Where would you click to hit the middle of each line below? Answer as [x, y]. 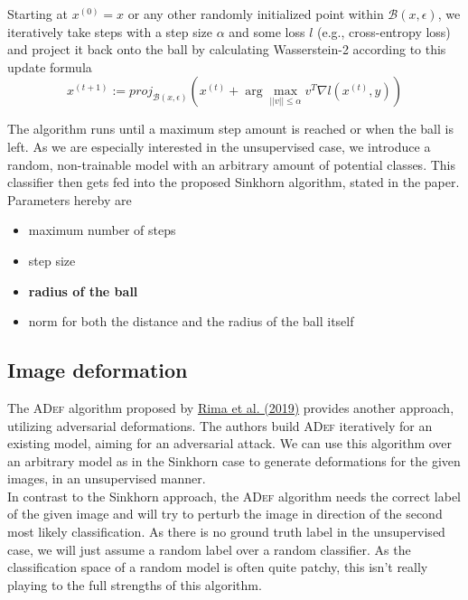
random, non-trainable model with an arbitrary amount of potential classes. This [231, 164]
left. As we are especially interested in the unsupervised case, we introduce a [219, 146]
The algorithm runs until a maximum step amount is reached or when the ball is [230, 129]
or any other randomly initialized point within [256, 14]
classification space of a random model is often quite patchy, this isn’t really [218, 567]
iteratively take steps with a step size [110, 31]
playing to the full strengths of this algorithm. [135, 584]
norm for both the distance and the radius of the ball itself [191, 321]
